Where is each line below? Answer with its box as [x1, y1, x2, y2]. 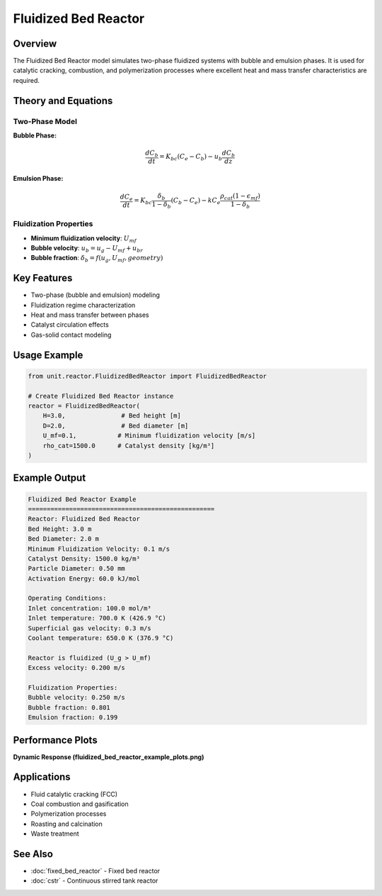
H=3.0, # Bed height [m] [42, 412, 182, 420]
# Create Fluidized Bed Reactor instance [28, 392, 174, 400]
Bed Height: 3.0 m [28, 525, 92, 533]
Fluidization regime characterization [30, 301, 136, 309]
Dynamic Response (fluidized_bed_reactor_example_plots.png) [13, 752, 204, 761]
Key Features [13, 272, 73, 284]
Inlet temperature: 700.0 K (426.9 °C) [28, 614, 166, 622]
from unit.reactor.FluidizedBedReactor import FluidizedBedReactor [28, 372, 267, 380]
